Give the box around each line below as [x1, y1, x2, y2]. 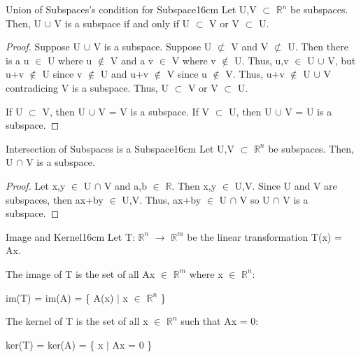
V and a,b [104, 178, 147, 192]
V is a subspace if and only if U [54, 15, 190, 30]
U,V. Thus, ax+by [122, 192, 201, 206]
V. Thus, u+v [225, 66, 285, 81]
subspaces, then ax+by [6, 192, 104, 206]
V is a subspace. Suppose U [93, 39, 212, 54]
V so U [239, 192, 270, 206]
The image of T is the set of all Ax [6, 266, 155, 281]
